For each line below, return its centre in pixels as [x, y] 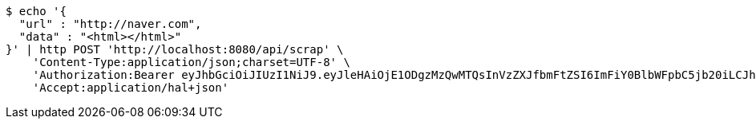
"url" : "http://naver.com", [110, 24]
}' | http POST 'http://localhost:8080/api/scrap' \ [175, 49]
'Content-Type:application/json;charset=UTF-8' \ [191, 62]
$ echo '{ [36, 11]
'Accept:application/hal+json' [131, 88]
